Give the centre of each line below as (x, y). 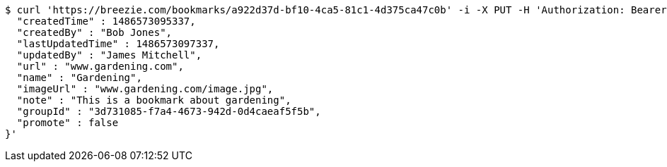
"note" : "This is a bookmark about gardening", (154, 100)
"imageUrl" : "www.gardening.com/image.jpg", (145, 89)
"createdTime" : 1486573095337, (106, 21)
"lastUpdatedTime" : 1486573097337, (118, 44)
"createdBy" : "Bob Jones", (94, 32)
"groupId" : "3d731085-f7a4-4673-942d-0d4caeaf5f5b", (169, 111)
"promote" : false (68, 123)
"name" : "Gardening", (79, 78)
